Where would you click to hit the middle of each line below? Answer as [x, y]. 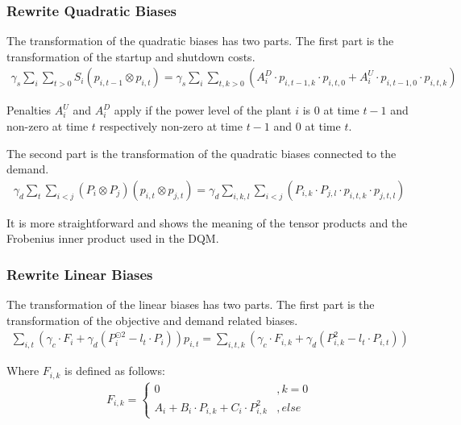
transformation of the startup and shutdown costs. [131, 56]
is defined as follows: [115, 371]
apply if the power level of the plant [203, 110]
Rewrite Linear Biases [80, 274]
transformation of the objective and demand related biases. [152, 320]
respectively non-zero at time [171, 126]
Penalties [29, 110]
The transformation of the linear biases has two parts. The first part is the [191, 304]
